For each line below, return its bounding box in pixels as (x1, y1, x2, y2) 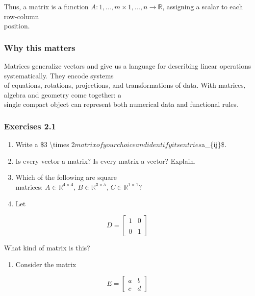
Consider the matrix (15, 259, 76, 269)
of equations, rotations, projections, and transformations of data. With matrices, (4, 80, 246, 90)
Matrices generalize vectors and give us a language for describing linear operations (4, 61, 251, 71)
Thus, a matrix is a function (4, 1, 89, 11)
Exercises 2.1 (4, 120, 56, 132)
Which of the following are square (15, 172, 117, 182)
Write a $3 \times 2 (15, 139, 75, 149)
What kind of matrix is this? (4, 243, 90, 253)
